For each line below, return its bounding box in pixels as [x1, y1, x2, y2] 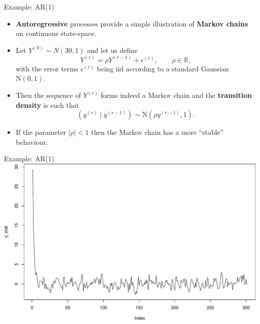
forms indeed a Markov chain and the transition [100, 90, 252, 100]
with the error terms [15, 63, 78, 73]
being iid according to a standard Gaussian [96, 63, 229, 73]
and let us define [87, 44, 138, 55]
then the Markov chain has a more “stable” [91, 127, 223, 137]
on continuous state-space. [15, 28, 96, 38]
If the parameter [15, 127, 66, 137]
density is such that [15, 99, 79, 110]
